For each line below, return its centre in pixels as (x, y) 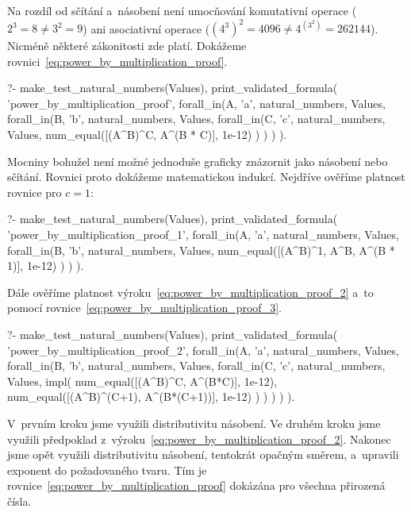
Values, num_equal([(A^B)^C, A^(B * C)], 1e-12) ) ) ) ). (147, 135)
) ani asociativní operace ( (146, 28)
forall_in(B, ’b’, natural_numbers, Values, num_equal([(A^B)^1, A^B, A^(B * (201, 250)
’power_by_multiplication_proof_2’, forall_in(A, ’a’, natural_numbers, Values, (203, 350)
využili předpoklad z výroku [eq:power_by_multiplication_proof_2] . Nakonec (199, 439)
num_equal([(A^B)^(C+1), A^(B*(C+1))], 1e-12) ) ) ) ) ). (151, 397)
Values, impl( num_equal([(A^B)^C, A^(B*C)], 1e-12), (142, 381)
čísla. (19, 500)
